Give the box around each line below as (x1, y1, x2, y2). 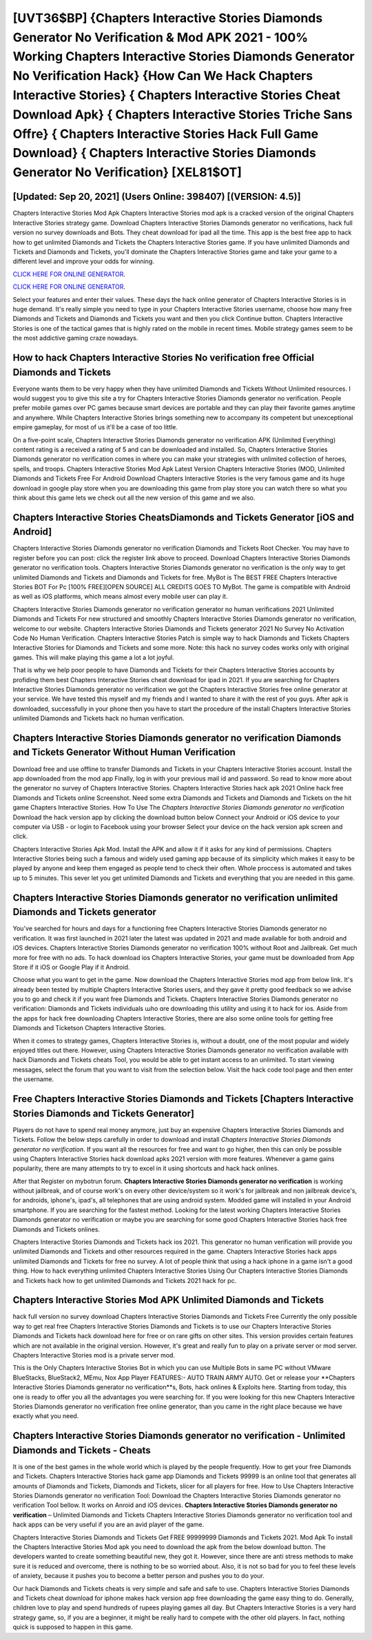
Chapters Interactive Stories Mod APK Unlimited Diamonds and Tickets (12, 1294, 324, 1306)
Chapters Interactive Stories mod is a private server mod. (12, 1351, 176, 1360)
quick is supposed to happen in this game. (12, 1623, 134, 1631)
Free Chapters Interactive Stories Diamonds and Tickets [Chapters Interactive (12, 1093, 354, 1105)
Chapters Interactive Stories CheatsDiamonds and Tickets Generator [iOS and (12, 511, 355, 523)
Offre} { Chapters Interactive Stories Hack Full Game (12, 126, 319, 141)
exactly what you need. (12, 1412, 79, 1420)
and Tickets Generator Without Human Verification (12, 746, 236, 758)
